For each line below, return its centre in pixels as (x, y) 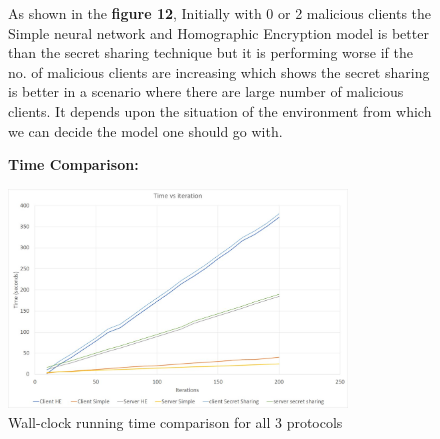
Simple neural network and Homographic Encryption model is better (218, 32)
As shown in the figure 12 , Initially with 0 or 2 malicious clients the (220, 13)
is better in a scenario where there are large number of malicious (206, 91)
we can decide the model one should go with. (145, 130)
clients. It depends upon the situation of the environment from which (220, 110)
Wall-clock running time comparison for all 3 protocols (175, 421)
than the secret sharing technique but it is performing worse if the (210, 52)
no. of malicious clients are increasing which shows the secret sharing (219, 71)
